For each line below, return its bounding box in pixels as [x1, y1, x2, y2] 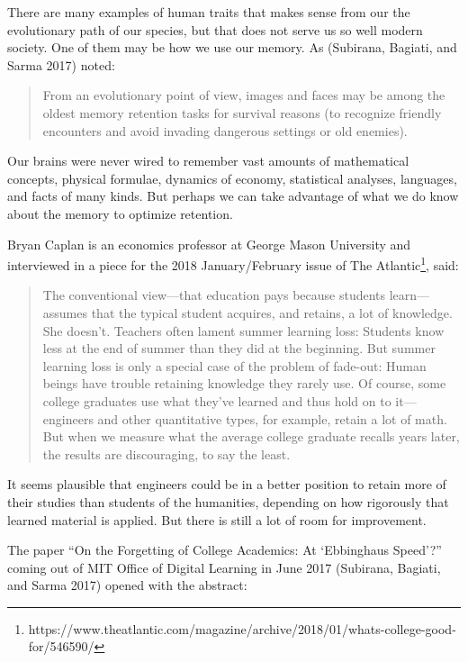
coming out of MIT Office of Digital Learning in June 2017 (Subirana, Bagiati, [7, 558, 441, 576]
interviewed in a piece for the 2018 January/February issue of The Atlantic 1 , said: [7, 253, 459, 274]
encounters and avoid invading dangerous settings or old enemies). [42, 121, 408, 140]
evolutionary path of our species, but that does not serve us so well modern [7, 20, 423, 39]
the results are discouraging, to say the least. [42, 444, 291, 463]
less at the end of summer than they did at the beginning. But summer [42, 339, 436, 358]
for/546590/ [28, 637, 94, 656]
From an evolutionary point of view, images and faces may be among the [42, 86, 445, 104]
